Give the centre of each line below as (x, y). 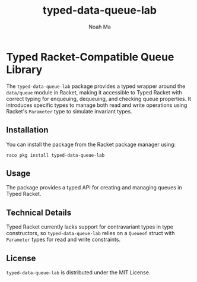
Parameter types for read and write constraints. (63, 240)
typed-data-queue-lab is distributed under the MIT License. (78, 272)
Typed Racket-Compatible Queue (90, 57)
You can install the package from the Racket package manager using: (91, 144)
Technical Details (39, 212)
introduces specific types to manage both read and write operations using (97, 105)
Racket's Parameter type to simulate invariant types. (69, 111)
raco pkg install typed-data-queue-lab (55, 155)
